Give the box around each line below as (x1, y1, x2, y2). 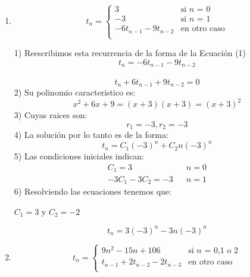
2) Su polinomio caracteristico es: (14, 86, 136, 99)
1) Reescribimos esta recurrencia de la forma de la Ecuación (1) (14, 47, 246, 59)
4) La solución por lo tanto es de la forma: (14, 128, 168, 141)
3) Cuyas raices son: (14, 109, 87, 121)
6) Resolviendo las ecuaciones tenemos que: (14, 184, 171, 197)
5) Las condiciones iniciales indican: (14, 150, 144, 162)
